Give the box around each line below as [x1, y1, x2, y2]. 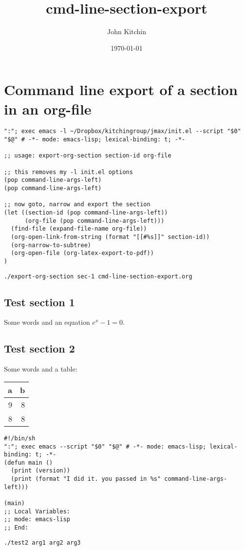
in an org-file [4, 98, 92, 118]
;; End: [4, 524, 29, 531]
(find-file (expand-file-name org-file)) [11, 225, 147, 233]
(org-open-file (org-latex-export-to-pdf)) [11, 250, 154, 257]
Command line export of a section [4, 79, 238, 99]
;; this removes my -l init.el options [4, 168, 133, 176]
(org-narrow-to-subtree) [11, 241, 91, 249]
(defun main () [4, 459, 53, 466]
